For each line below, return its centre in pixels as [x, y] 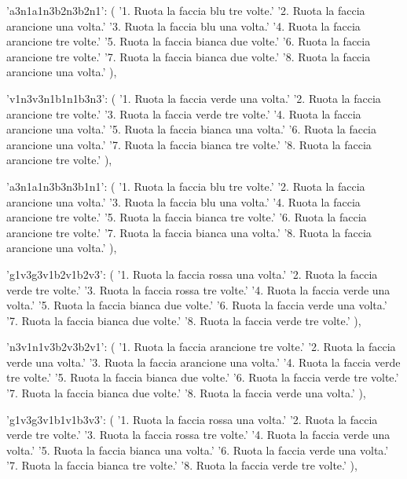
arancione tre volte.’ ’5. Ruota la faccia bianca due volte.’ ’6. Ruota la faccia [189, 41]
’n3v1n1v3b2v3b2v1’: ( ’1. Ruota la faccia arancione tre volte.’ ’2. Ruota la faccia [201, 347]
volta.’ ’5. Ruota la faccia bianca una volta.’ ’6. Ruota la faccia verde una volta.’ [198, 450]
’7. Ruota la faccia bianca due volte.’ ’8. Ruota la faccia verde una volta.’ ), [186, 393]
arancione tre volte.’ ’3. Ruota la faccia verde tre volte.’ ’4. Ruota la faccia [184, 113]
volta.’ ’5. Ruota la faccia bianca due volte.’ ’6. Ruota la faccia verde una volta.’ [197, 305]
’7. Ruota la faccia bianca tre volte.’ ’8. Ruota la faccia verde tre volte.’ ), [182, 465]
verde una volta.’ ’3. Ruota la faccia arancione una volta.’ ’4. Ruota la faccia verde [203, 362]
